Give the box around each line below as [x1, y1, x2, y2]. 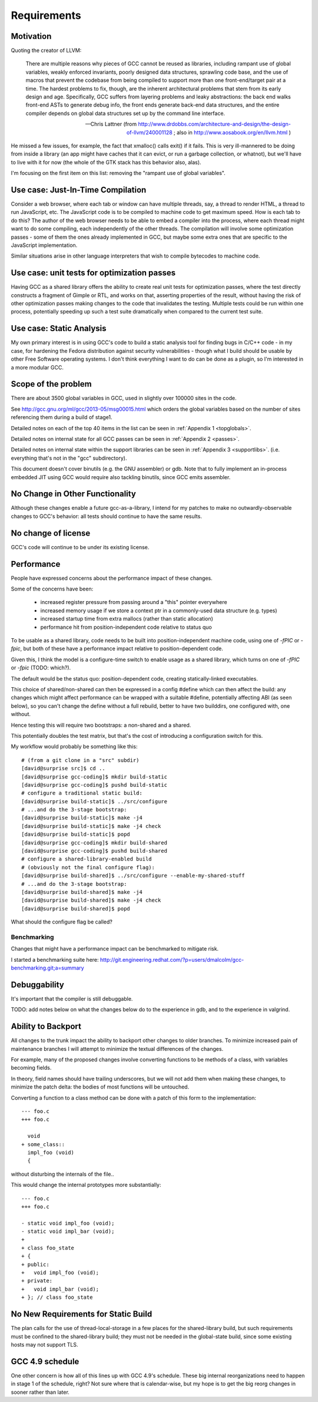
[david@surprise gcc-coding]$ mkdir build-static [21, 773, 168, 780]
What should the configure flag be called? [11, 918, 113, 925]
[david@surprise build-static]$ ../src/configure [21, 798, 168, 804]
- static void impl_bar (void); [21, 1228, 115, 1235]
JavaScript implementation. [11, 242, 78, 249]
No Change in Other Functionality [11, 489, 137, 499]
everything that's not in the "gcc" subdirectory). [11, 454, 127, 461]
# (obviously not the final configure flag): [21, 864, 155, 870]
